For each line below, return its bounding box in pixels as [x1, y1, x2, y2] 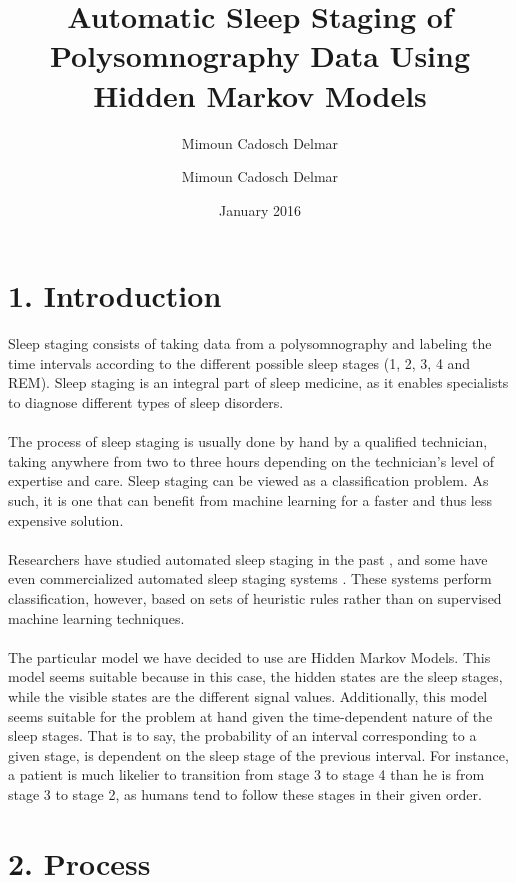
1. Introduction [8, 275, 222, 316]
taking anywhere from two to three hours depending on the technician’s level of [8, 450, 495, 471]
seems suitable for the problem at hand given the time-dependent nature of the [8, 705, 493, 726]
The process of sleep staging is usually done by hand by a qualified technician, [8, 431, 488, 452]
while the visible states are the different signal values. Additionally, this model [8, 685, 488, 706]
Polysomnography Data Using [49, 35, 471, 76]
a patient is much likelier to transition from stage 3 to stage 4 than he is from [8, 764, 485, 785]
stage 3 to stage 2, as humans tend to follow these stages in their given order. [8, 783, 482, 804]
